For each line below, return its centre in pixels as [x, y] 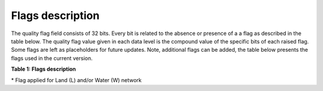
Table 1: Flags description [43, 69]
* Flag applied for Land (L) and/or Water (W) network [76, 80]
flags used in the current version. [52, 58]
